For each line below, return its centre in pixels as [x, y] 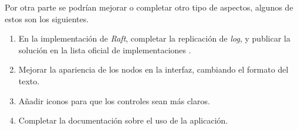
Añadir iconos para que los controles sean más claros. [114, 100]
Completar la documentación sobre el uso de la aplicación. [123, 120]
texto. [29, 81]
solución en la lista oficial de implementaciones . [105, 49]
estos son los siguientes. [47, 18]
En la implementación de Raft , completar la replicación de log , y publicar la [154, 38]
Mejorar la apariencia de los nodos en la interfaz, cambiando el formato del [153, 69]
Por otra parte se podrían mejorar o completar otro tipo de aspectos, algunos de [149, 7]
